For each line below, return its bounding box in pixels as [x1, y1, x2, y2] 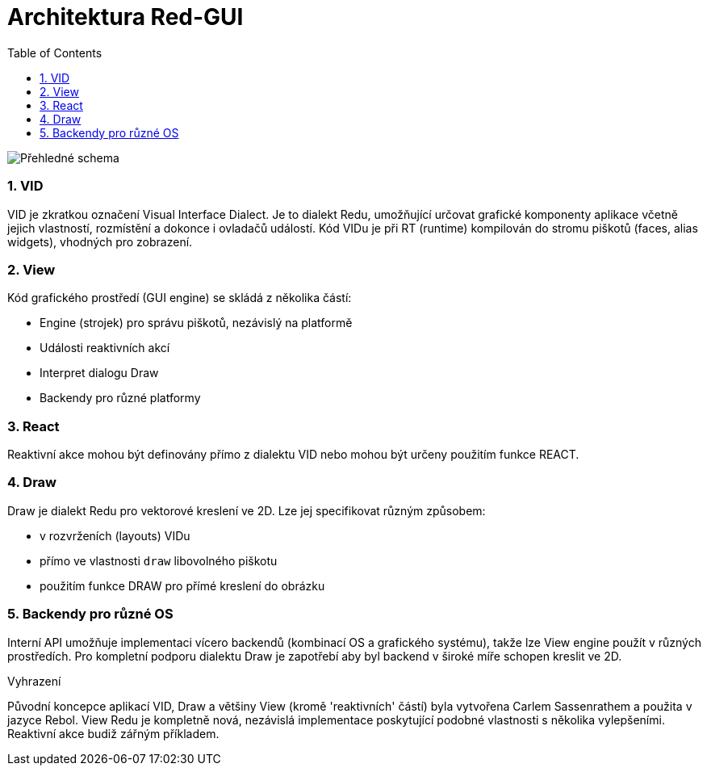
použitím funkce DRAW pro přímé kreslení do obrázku [40, 578, 325, 593]
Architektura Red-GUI [7, 3, 244, 31]
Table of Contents [7, 45, 102, 60]
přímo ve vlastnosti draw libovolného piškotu [40, 553, 278, 568]
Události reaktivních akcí [40, 341, 170, 355]
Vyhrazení [7, 673, 61, 688]
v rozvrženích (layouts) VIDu [40, 528, 190, 543]
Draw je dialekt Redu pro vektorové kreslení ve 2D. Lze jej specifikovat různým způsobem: [7, 503, 486, 518]
